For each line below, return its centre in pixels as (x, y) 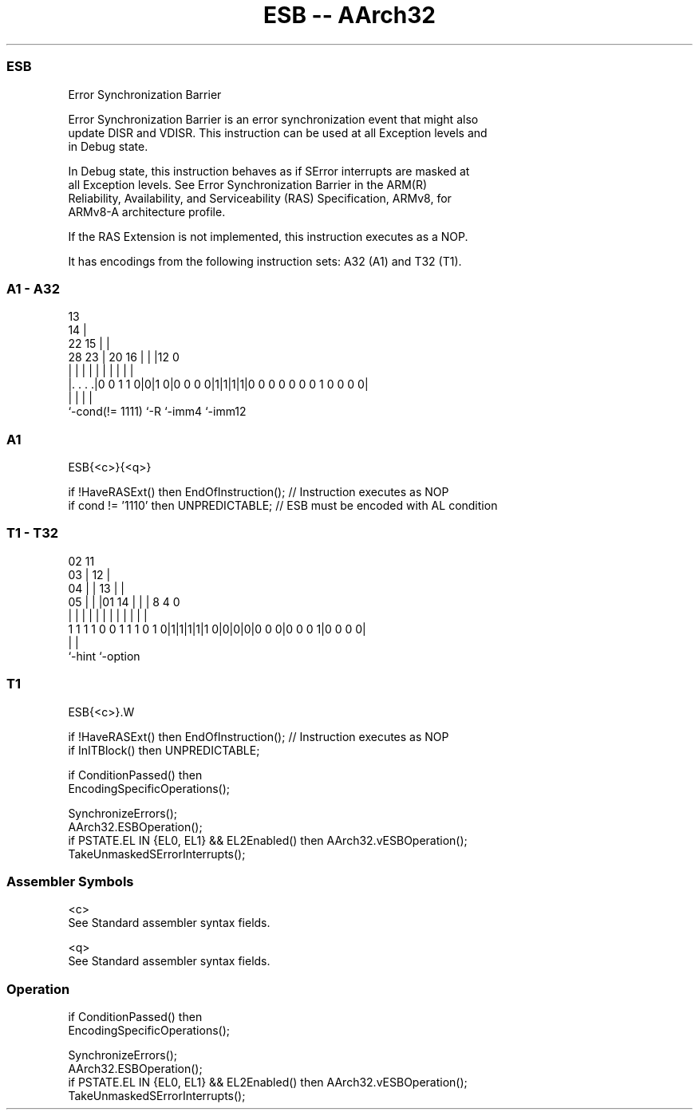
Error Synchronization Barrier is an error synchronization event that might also (273, 119)
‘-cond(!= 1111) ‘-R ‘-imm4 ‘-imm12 (157, 412)
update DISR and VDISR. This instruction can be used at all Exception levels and (278, 132)
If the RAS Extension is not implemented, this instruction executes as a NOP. (268, 236)
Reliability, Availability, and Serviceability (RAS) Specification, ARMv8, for (260, 198)
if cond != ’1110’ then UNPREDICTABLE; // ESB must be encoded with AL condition (283, 505)
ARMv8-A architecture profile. (147, 211)
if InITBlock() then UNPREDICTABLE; (164, 750)
